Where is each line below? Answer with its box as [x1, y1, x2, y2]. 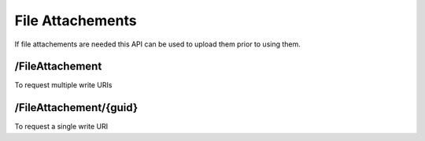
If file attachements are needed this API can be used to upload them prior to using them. [14, 39, 301, 49]
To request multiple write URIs [14, 80, 113, 90]
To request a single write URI [14, 122, 109, 132]
